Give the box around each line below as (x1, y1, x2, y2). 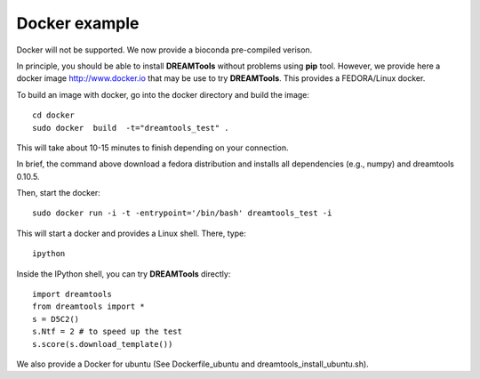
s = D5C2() (32, 314, 80, 324)
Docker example (16, 13, 140, 33)
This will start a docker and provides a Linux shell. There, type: (16, 228, 246, 238)
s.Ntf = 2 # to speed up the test (32, 327, 182, 337)
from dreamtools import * (32, 302, 146, 311)
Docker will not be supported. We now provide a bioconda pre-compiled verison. (16, 44, 313, 55)
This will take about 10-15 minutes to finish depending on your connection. (16, 142, 289, 153)
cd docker (32, 110, 75, 120)
